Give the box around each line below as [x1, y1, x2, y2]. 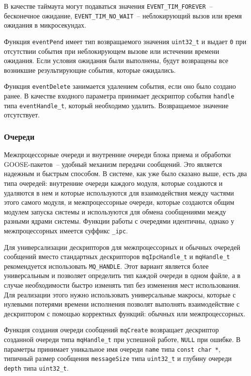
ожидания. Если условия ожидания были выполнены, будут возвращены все [4, 55, 228, 65]
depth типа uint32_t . [4, 363, 69, 373]
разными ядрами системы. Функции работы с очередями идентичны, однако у [4, 216, 235, 226]
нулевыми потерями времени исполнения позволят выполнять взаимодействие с [4, 299, 240, 309]
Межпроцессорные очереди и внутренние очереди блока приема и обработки [4, 149, 231, 160]
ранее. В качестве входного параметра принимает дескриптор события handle [4, 91, 235, 100]
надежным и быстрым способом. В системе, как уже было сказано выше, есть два [4, 168, 247, 179]
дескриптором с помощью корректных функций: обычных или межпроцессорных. [4, 308, 246, 318]
